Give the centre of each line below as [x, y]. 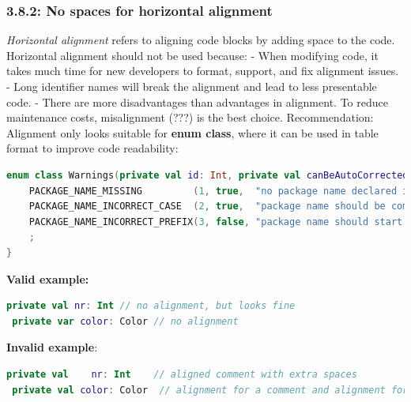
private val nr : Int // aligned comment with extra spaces [182, 374]
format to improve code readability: [92, 148]
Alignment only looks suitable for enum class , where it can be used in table [192, 132]
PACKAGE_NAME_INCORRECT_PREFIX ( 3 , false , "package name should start [216, 222]
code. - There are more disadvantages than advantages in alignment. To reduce [197, 101]
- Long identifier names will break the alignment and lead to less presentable [192, 86]
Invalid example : [52, 347]
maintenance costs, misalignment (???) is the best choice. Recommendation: [190, 117]
